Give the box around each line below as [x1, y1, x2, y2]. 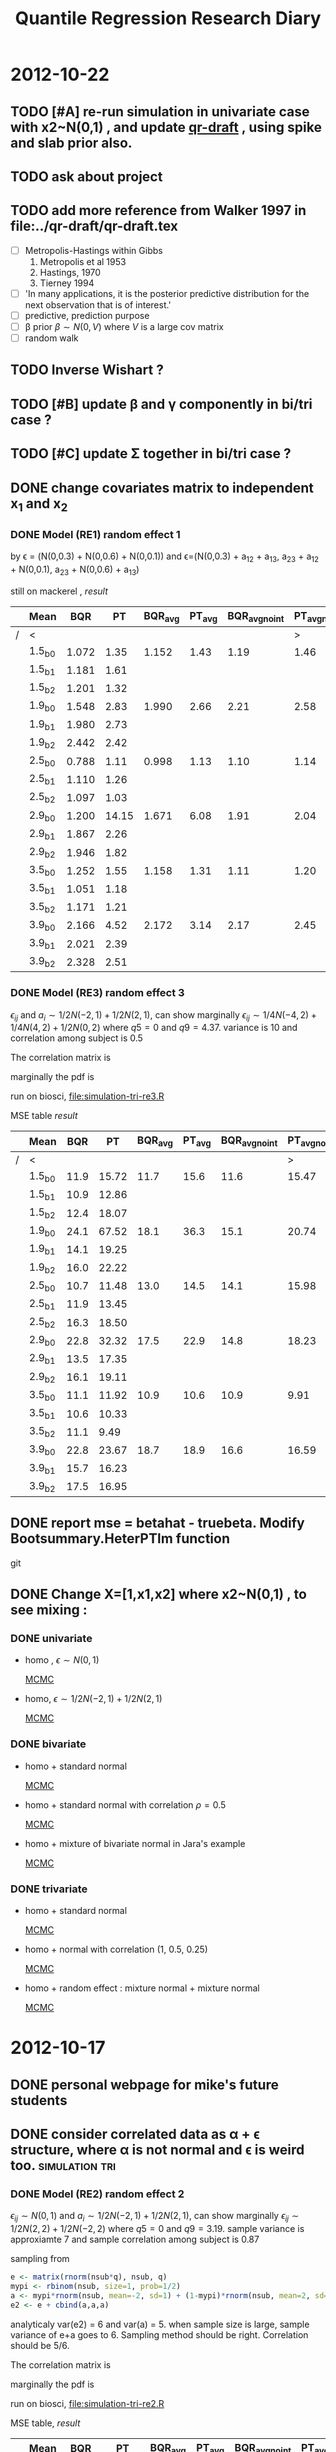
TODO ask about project [10, 168, 163, 185]
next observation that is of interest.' [24, 298, 172, 311]
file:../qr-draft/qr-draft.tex [10, 218, 179, 235]
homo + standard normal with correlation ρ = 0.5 [24, 1798, 227, 1811]
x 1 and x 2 [10, 495, 68, 514]
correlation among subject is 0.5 [10, 1032, 143, 1044]
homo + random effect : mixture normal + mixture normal [24, 1982, 260, 1994]
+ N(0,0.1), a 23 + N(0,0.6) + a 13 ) [10, 563, 140, 577]
